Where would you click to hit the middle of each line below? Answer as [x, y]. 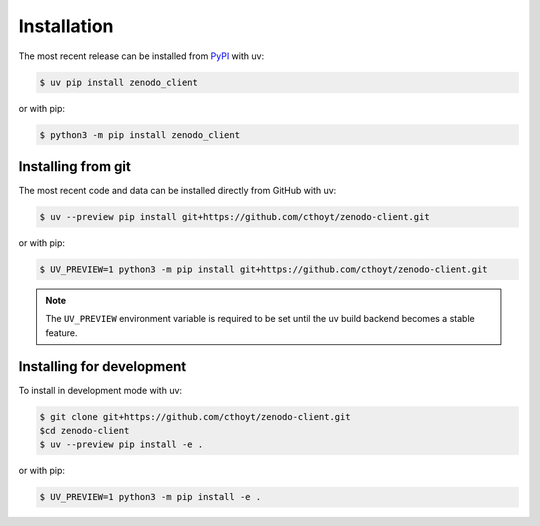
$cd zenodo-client [84, 430]
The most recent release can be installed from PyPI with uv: [141, 56]
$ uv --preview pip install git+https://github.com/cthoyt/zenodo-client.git [234, 216]
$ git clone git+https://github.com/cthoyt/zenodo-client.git [195, 416]
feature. [62, 332]
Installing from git [75, 166]
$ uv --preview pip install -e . [121, 444]
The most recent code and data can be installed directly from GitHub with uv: [177, 190]
